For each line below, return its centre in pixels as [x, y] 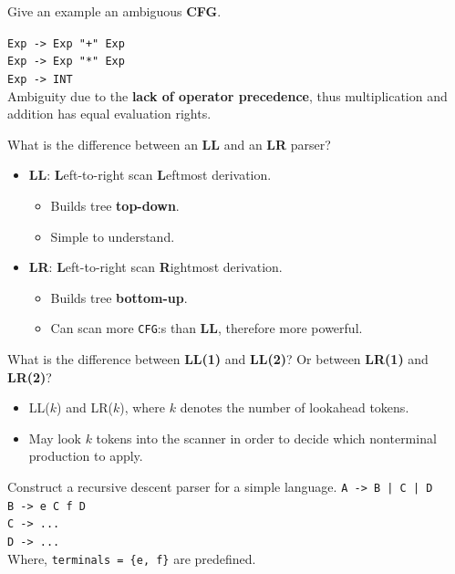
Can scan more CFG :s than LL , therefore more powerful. [207, 328]
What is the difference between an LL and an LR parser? [169, 144]
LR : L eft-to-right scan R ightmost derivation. [155, 267]
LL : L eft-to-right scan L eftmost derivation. [150, 175]
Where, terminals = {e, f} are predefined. [132, 558]
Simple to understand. [113, 236]
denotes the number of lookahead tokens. [295, 407]
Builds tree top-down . [115, 205]
